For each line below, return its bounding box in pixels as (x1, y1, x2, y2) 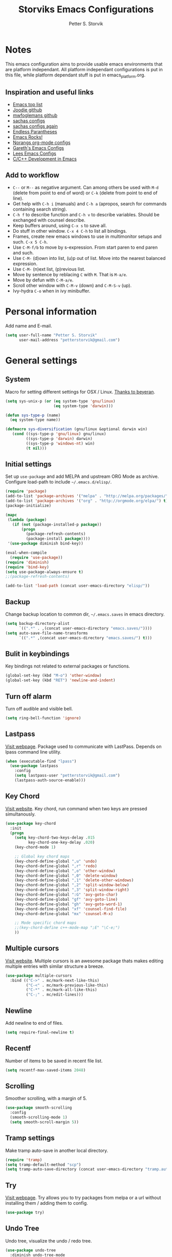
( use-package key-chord (5, 821, 56, 826)
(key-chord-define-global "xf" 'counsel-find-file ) (14, 906, 127, 911)
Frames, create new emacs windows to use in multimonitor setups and (12, 233, 162, 239)
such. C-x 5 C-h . (12, 239, 48, 245)
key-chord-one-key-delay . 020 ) (28, 840, 95, 845)
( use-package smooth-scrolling (5, 1105, 72, 1110)
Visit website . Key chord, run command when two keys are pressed (5, 805, 147, 812)
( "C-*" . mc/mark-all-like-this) (26, 987, 97, 992)
